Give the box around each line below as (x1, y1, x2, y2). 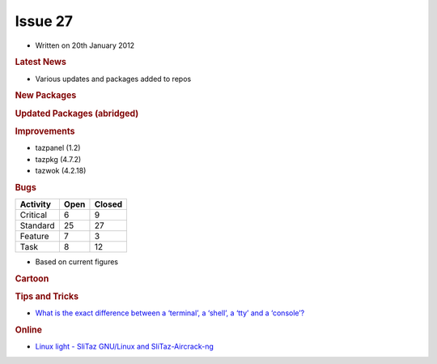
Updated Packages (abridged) (15, 108, 139, 119)
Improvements (15, 126, 75, 137)
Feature (19, 231, 49, 242)
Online (15, 324, 42, 336)
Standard (19, 220, 56, 231)
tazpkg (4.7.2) (35, 154, 82, 164)
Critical (19, 209, 48, 221)
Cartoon (15, 272, 49, 284)
